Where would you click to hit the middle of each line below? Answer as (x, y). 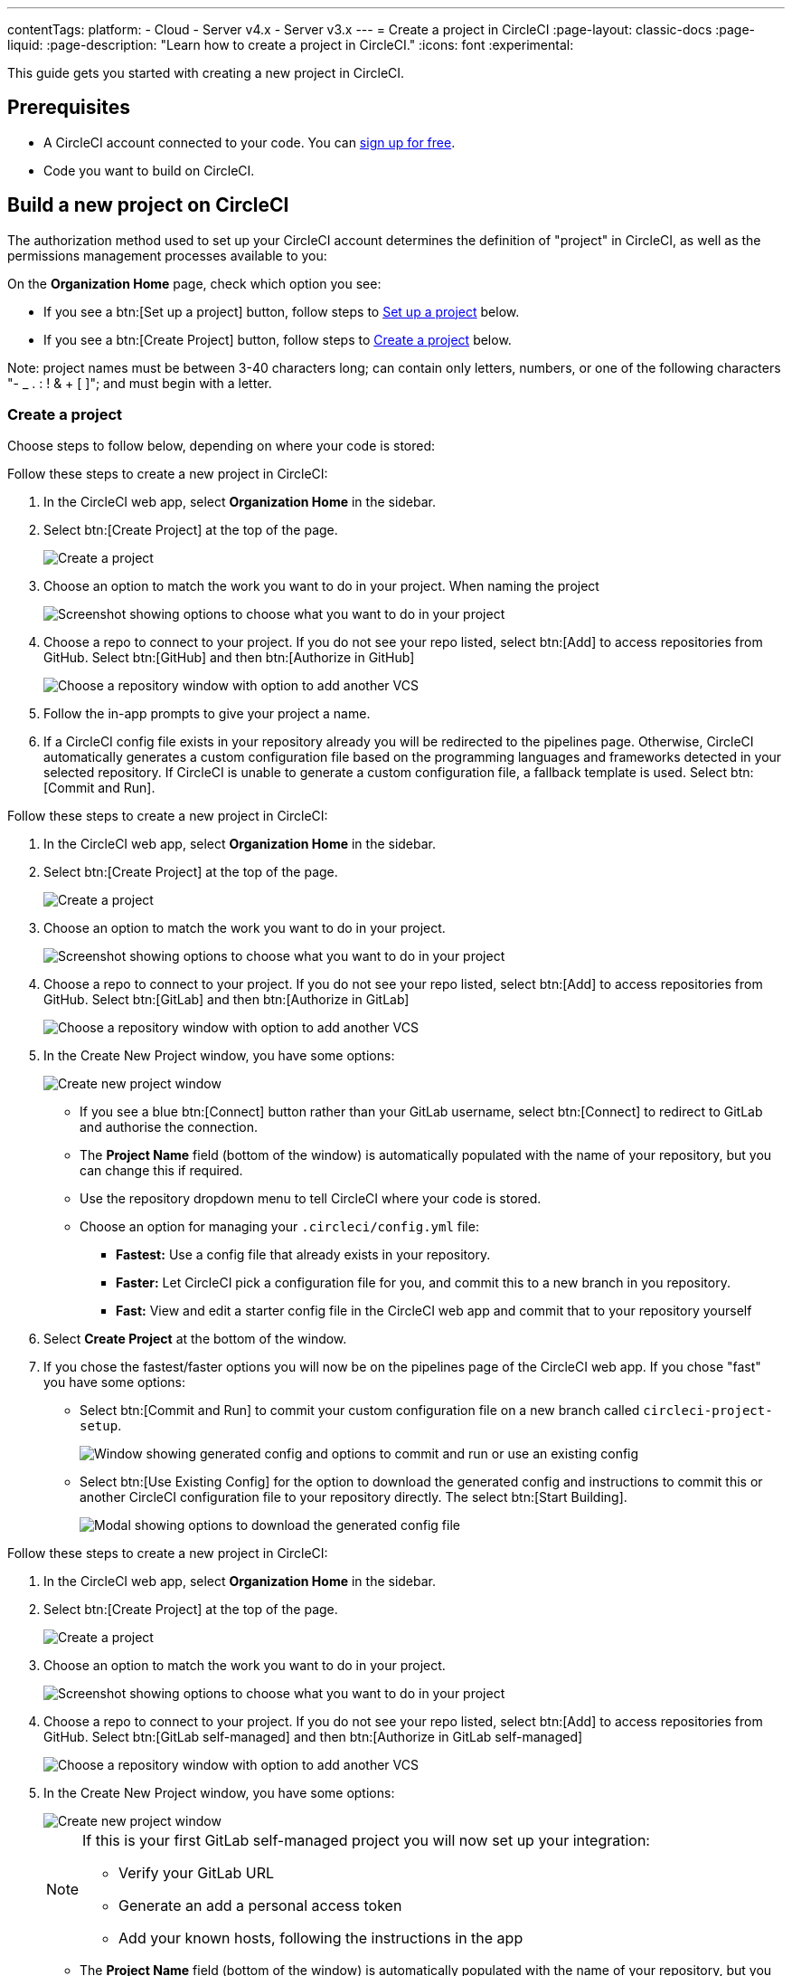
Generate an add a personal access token (260, 1906)
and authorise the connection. (169, 1127)
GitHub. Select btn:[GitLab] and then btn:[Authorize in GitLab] (226, 1000)
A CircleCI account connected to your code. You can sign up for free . (250, 142)
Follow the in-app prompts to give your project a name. (207, 714)
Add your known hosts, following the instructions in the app (321, 1938)
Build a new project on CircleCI (148, 205)
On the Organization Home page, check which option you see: (194, 283)
